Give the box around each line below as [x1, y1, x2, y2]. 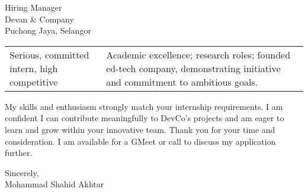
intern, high [9, 61, 58, 75]
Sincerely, [5, 166, 39, 178]
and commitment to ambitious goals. [106, 74, 258, 89]
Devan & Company [5, 12, 74, 25]
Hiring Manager [5, 1, 62, 13]
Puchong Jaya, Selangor [5, 24, 91, 37]
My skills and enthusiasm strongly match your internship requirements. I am [5, 100, 283, 112]
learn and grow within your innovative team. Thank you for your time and [5, 123, 275, 135]
